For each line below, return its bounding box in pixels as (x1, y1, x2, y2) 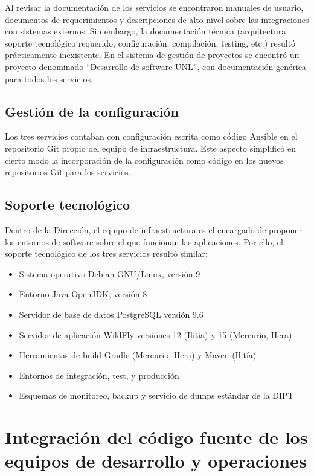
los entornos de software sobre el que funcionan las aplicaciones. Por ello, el (5, 235, 283, 248)
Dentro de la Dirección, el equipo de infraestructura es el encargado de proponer (5, 223, 303, 236)
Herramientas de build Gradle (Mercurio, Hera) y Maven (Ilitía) (19, 349, 257, 361)
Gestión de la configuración (5, 101, 179, 120)
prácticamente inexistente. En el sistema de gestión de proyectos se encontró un (5, 48, 300, 61)
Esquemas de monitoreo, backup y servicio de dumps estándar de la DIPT (19, 389, 294, 402)
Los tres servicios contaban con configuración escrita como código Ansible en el (5, 130, 298, 143)
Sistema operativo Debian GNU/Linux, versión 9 (19, 267, 200, 280)
